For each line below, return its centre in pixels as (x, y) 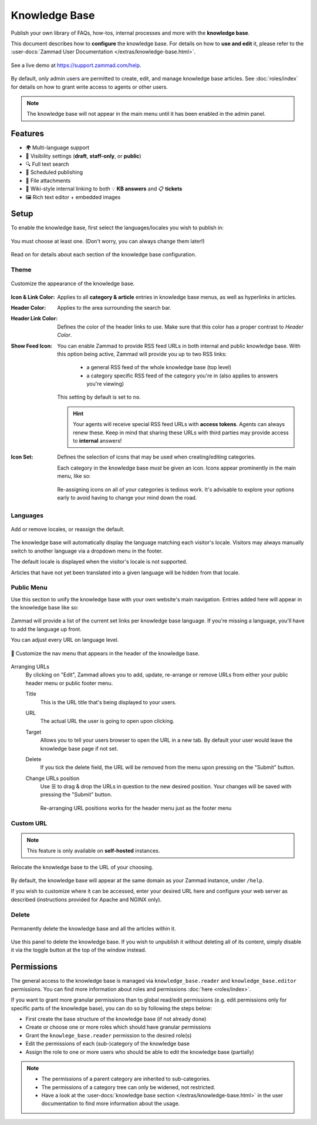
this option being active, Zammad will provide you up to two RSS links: (142, 354)
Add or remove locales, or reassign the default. (68, 529)
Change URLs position (53, 778)
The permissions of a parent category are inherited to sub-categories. (126, 1079)
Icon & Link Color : (33, 297)
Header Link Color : (34, 319)
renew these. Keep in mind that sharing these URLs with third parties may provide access (181, 433)
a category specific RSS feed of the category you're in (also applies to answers (182, 376)
